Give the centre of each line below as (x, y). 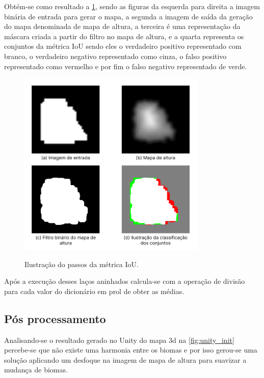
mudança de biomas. (36, 370)
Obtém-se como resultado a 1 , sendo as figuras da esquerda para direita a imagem (132, 6)
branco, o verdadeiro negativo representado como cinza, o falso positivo (115, 56)
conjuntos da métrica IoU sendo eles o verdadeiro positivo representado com (123, 46)
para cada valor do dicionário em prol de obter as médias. (94, 291)
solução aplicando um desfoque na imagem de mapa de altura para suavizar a (125, 359)
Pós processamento (55, 318)
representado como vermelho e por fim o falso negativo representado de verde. (126, 66)
